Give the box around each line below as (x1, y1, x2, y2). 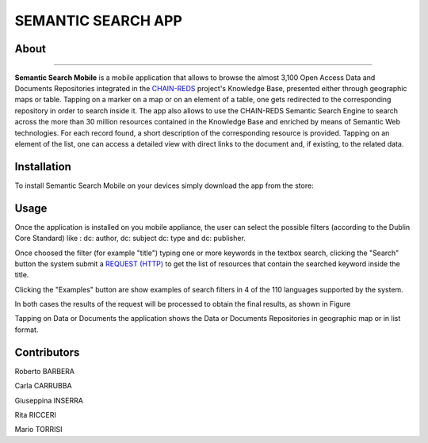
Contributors (14, 346, 80, 359)
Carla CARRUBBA (14, 381, 72, 391)
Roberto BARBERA (14, 366, 75, 376)
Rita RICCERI (14, 410, 57, 419)
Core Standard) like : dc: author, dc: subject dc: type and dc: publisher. (14, 234, 246, 243)
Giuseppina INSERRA (14, 395, 83, 405)
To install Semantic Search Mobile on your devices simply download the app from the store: (14, 181, 314, 190)
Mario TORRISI (14, 425, 63, 434)
